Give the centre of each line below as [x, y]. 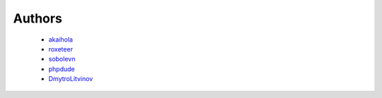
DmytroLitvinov [71, 79]
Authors [38, 18]
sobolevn [62, 59]
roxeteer [61, 49]
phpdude [62, 69]
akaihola [61, 39]
